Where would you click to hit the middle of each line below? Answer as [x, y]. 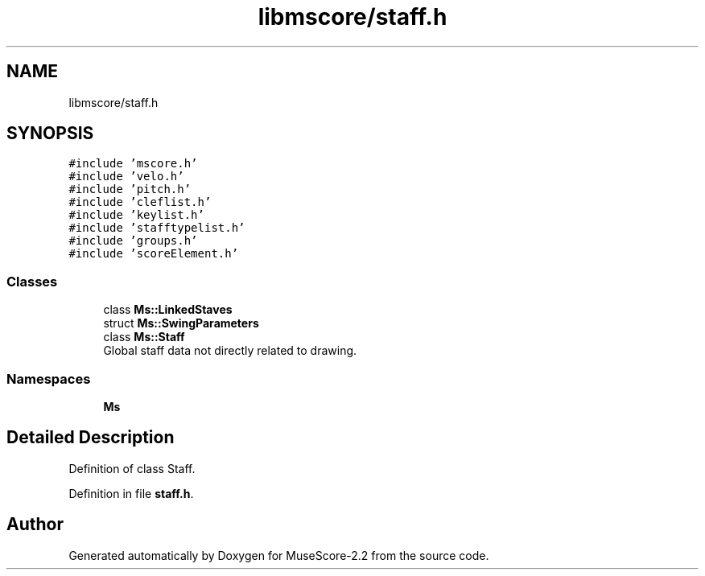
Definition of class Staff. [132, 468]
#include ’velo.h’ [126, 177]
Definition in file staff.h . [131, 493]
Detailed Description [91, 438]
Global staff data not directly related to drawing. [230, 351]
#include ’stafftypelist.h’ [157, 228]
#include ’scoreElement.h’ [154, 254]
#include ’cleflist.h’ [140, 202]
